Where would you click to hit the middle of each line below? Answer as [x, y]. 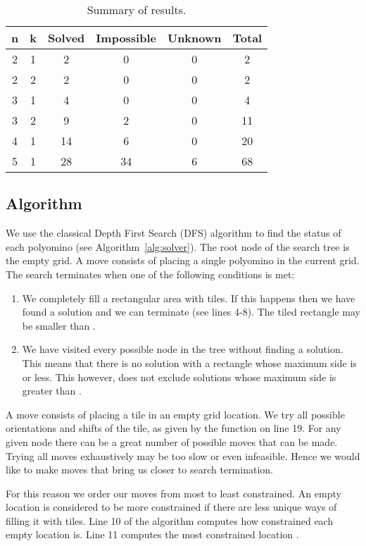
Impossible [126, 38]
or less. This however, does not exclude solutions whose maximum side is [179, 377]
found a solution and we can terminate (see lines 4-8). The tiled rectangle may [191, 312]
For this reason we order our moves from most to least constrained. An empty [173, 493]
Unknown [194, 38]
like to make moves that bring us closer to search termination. [139, 470]
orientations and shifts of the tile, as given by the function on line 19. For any [173, 428]
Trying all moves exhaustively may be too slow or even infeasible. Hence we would [183, 455]
